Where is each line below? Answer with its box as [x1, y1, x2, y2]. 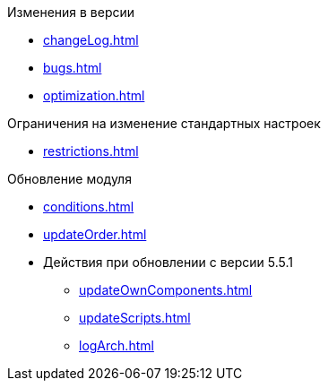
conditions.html [43, 199, 134, 214]
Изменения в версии [7, 4, 135, 20]
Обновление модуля [7, 171, 132, 186]
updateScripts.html [79, 310, 191, 325]
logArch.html [79, 338, 154, 353]
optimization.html [43, 88, 145, 103]
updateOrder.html [43, 227, 147, 242]
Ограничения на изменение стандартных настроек [7, 116, 321, 131]
